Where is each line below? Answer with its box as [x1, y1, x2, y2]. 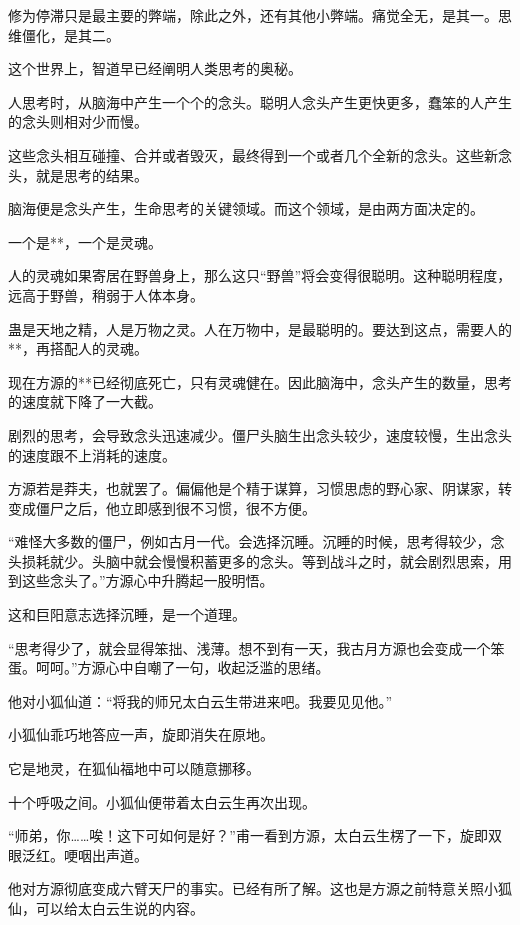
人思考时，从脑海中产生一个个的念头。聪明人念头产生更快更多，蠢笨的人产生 [8, 91, 512, 112]
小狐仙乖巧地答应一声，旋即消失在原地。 [8, 724, 274, 745]
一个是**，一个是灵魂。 [8, 231, 162, 252]
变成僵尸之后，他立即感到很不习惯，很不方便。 [8, 497, 316, 518]
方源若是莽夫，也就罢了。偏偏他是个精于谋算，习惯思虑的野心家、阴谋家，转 [8, 478, 512, 499]
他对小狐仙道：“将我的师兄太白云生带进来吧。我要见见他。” [8, 690, 393, 711]
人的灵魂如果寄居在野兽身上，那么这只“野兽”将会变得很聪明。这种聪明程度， [8, 265, 512, 286]
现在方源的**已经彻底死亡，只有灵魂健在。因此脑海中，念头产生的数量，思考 [8, 371, 512, 392]
